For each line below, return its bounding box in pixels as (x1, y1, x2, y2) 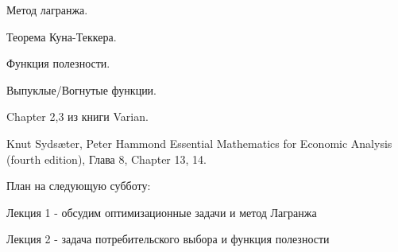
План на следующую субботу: (6, 177, 151, 194)
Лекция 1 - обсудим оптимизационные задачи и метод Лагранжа (6, 204, 317, 220)
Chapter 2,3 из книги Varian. (6, 108, 149, 125)
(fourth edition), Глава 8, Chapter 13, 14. (6, 150, 207, 167)
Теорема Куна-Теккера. (6, 28, 117, 45)
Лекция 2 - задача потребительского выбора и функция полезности (6, 231, 330, 247)
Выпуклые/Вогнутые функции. (6, 81, 157, 98)
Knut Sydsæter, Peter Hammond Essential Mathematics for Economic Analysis (6, 134, 392, 151)
